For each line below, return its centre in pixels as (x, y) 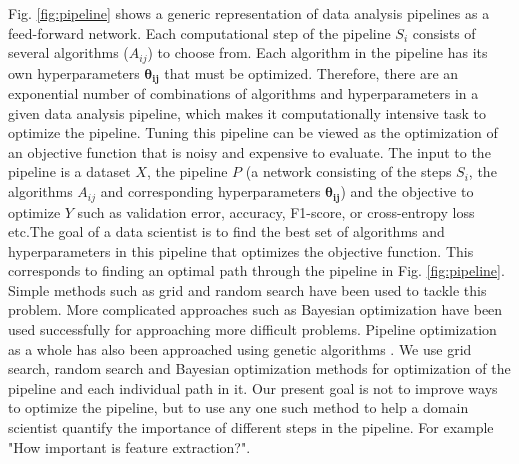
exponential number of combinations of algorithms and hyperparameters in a (243, 93)
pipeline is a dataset (69, 171)
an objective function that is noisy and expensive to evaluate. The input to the (249, 151)
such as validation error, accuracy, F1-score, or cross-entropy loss (276, 211)
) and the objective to (407, 191)
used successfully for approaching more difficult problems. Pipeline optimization (252, 329)
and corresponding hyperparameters (210, 191)
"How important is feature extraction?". (129, 446)
